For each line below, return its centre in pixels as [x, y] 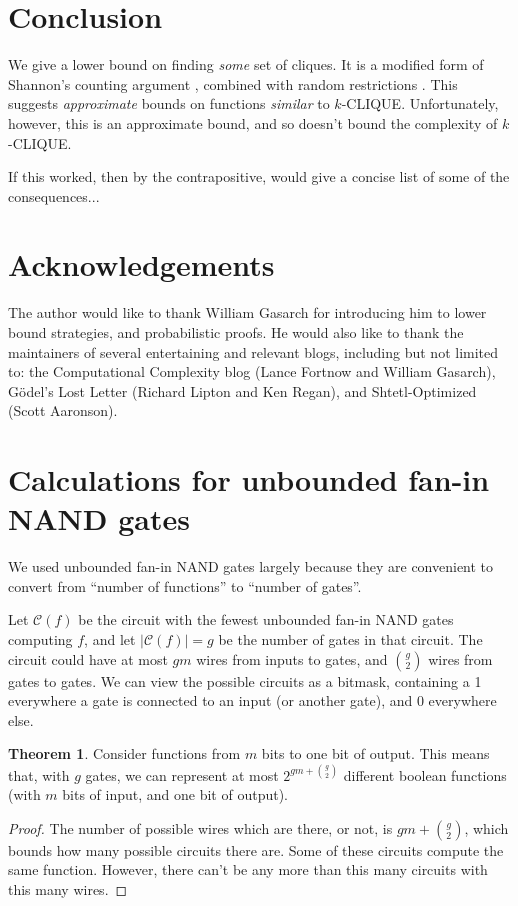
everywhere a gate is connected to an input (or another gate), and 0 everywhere [252, 700]
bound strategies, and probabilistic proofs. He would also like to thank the [236, 332]
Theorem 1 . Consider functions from [124, 753]
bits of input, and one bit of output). [175, 794]
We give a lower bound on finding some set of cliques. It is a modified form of [246, 64]
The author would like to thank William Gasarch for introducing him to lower [247, 312]
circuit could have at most [88, 658]
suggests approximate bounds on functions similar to [169, 103]
